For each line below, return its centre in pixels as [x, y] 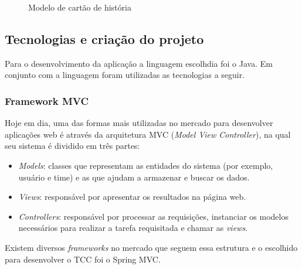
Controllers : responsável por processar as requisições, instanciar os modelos [153, 216]
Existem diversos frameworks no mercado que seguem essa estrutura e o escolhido [151, 247]
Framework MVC [47, 101]
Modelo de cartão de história [80, 7]
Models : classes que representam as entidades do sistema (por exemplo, [146, 165]
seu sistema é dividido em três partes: [72, 146]
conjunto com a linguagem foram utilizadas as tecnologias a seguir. [125, 75]
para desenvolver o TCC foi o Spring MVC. [83, 259]
